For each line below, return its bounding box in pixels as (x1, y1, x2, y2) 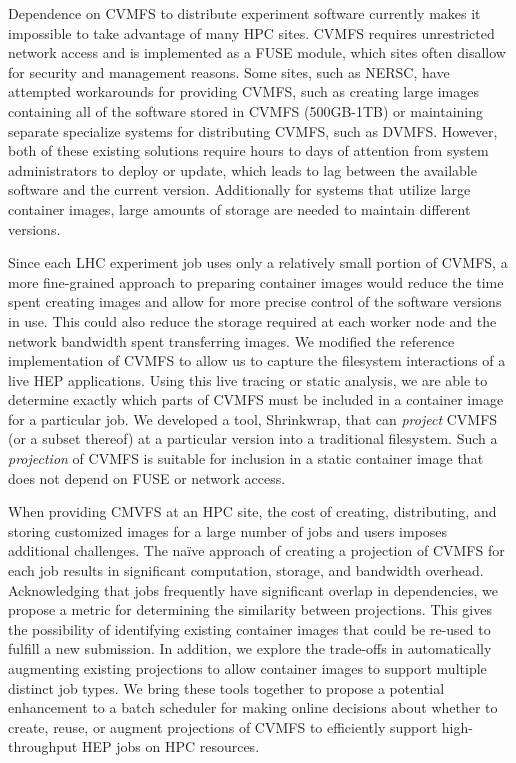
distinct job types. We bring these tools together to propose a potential (8, 677, 445, 698)
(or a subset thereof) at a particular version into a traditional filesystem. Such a (8, 428, 498, 449)
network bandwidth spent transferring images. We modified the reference (8, 330, 455, 351)
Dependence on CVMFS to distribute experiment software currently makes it (8, 3, 481, 23)
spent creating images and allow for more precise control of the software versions (8, 291, 502, 312)
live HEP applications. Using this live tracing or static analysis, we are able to (8, 369, 488, 390)
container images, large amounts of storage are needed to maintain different (8, 198, 471, 219)
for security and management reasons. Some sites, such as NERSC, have (8, 61, 450, 82)
